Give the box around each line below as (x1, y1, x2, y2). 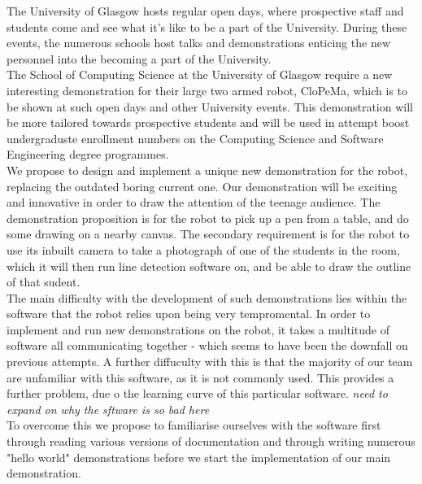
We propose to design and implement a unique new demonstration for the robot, (7, 161, 408, 178)
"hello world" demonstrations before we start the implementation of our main (7, 448, 391, 465)
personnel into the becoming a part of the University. (7, 50, 272, 67)
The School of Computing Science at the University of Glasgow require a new (7, 66, 393, 83)
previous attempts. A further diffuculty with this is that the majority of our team (7, 353, 413, 370)
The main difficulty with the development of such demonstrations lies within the (7, 289, 407, 306)
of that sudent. (7, 273, 80, 290)
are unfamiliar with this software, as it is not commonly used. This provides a (7, 368, 394, 386)
